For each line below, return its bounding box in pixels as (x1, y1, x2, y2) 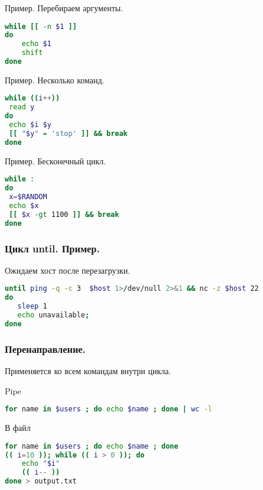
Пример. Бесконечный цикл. (5, 154, 106, 167)
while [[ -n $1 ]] (5, 22, 77, 31)
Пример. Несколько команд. (5, 73, 105, 86)
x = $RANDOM (9, 193, 47, 202)
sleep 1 (17, 302, 47, 311)
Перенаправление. (5, 341, 86, 356)
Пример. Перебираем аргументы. (5, 1, 124, 14)
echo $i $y (9, 121, 51, 129)
